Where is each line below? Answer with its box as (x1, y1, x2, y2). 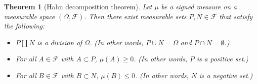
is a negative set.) (199, 70, 253, 80)
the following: (4, 21, 45, 31)
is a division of (37, 37, 82, 47)
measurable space (4, 11, 55, 21)
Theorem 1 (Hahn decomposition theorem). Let (4, 1, 152, 11)
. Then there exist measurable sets (84, 11, 187, 21)
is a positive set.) (197, 54, 249, 64)
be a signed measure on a (161, 1, 237, 11)
